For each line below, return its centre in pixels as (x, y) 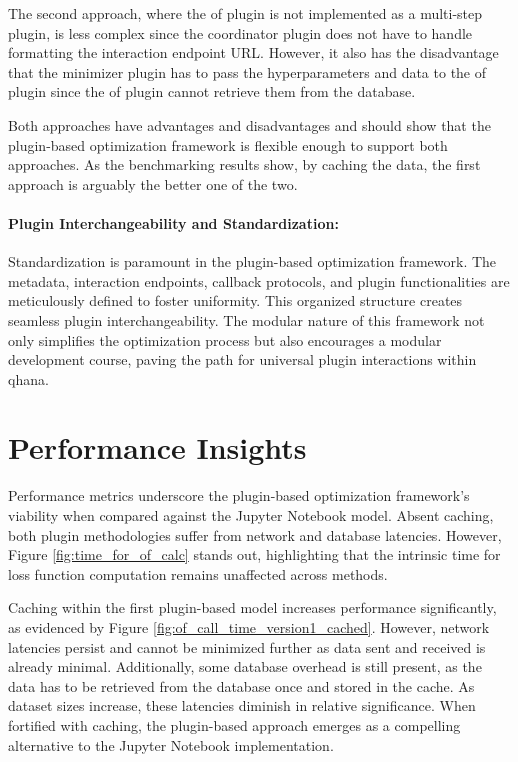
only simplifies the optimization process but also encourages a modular (225, 339)
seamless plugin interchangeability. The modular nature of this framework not (246, 319)
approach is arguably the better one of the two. (153, 183)
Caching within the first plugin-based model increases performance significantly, (252, 607)
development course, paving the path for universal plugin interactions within (242, 359)
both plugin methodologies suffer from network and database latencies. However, (255, 534)
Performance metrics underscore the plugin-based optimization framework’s (239, 495)
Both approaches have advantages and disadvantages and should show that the (249, 124)
